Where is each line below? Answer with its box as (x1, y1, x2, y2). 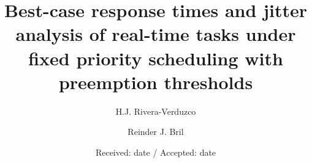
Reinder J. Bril (127, 125, 184, 138)
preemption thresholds (58, 69, 253, 94)
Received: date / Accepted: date (95, 145, 216, 158)
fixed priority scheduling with (28, 45, 283, 70)
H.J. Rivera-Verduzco (115, 104, 196, 117)
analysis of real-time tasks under (15, 21, 296, 46)
